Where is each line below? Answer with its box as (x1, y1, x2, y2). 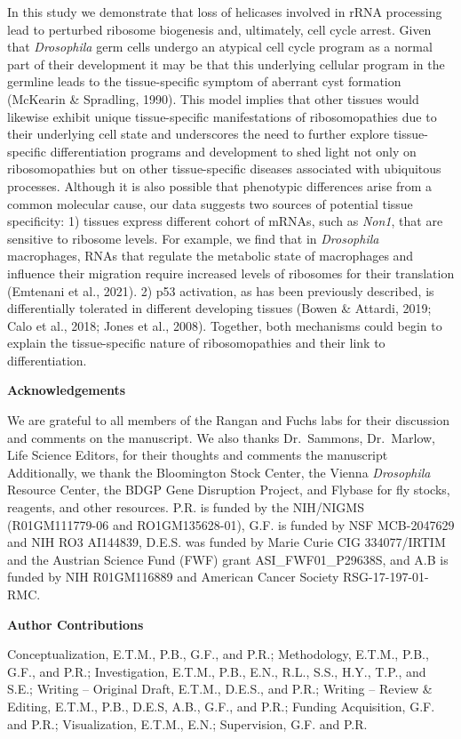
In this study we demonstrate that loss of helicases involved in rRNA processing (7, 3, 442, 20)
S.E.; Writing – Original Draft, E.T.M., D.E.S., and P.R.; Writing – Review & (7, 679, 433, 698)
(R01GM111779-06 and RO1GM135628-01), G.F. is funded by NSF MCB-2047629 (7, 515, 455, 534)
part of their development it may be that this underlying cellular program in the (7, 54, 445, 73)
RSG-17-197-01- (342, 567, 429, 586)
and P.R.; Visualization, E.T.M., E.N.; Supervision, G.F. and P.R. (7, 714, 368, 733)
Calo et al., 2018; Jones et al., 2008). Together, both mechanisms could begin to (7, 316, 442, 334)
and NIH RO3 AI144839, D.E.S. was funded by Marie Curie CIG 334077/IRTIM (7, 533, 446, 551)
